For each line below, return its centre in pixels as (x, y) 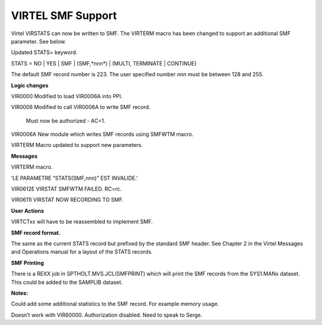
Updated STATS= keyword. (44, 52)
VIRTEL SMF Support (64, 15)
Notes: (20, 293)
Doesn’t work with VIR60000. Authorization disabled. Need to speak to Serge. (107, 315)
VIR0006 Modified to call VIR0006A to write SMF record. (81, 107)
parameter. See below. (39, 41)
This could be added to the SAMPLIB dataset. (67, 282)
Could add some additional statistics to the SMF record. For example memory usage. (115, 304)
